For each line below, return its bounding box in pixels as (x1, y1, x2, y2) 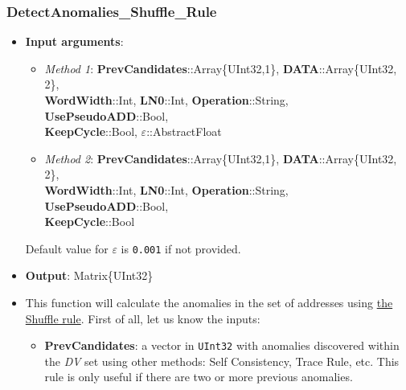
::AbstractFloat (146, 123, 222, 140)
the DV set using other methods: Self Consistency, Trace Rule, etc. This (44, 352, 400, 369)
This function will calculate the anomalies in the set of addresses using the (25, 294, 393, 310)
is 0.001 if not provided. (121, 240, 241, 257)
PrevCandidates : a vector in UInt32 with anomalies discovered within (44, 337, 400, 354)
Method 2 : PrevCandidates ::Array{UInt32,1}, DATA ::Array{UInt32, (44, 150, 397, 166)
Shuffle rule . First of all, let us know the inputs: (25, 310, 260, 326)
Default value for (25, 240, 109, 257)
